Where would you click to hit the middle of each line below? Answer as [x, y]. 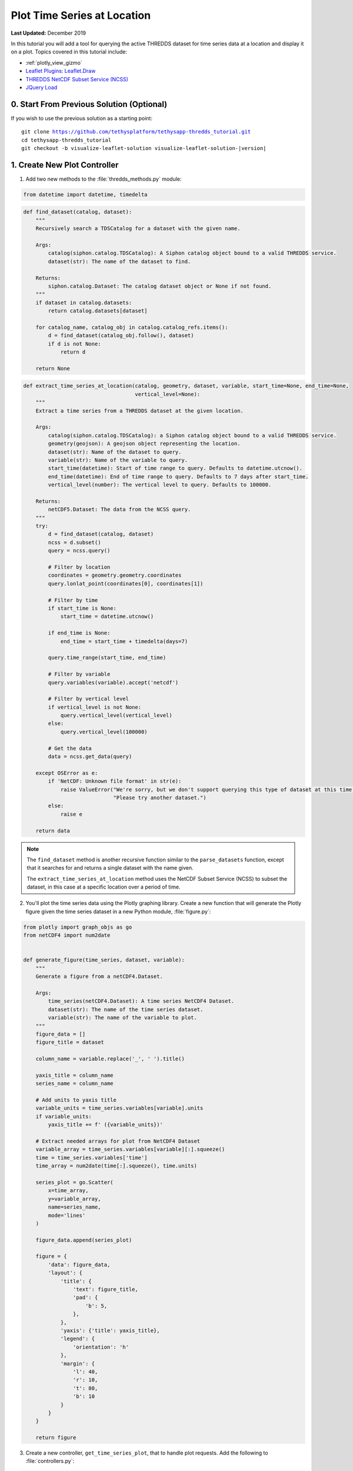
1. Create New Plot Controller [65, 165]
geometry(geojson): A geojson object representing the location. [144, 444]
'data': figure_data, [79, 1264]
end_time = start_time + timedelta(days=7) [124, 641]
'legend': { [78, 1339]
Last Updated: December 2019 [49, 33]
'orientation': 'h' [101, 1347]
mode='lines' [67, 1215]
